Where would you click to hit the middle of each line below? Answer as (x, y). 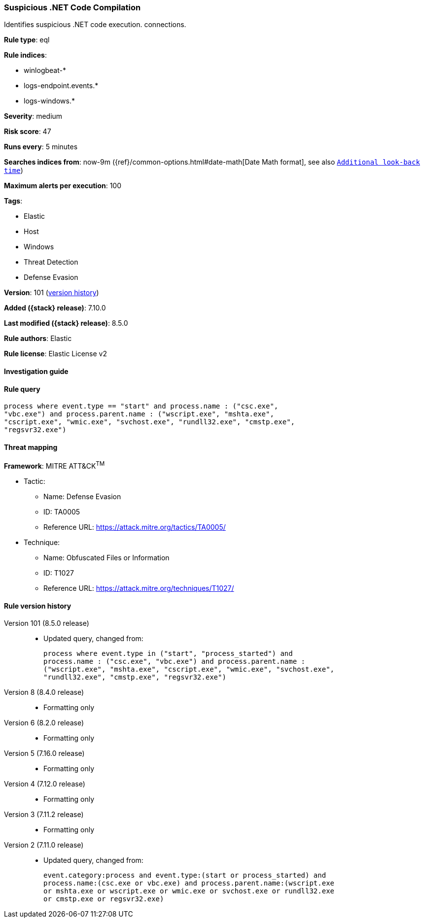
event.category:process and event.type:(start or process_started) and (185, 875)
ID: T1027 (59, 573)
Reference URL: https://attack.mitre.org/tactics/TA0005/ (135, 527)
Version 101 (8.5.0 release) (47, 623)
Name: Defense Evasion (82, 497)
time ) (14, 171)
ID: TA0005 (62, 512)
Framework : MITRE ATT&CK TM (54, 465)
